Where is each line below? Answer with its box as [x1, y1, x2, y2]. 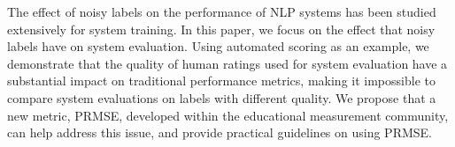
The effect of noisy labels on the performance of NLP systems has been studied [7, 3, 436, 20]
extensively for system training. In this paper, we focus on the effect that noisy [7, 19, 436, 38]
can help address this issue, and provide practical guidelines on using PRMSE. [7, 123, 433, 142]
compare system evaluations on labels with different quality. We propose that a [7, 88, 436, 107]
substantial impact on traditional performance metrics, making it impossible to [7, 71, 436, 90]
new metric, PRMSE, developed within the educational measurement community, [7, 106, 449, 124]
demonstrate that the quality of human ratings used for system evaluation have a [7, 54, 448, 72]
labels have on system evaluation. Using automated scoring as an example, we [7, 37, 429, 55]
